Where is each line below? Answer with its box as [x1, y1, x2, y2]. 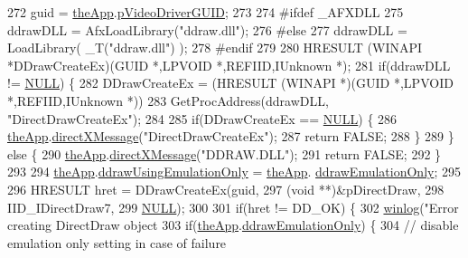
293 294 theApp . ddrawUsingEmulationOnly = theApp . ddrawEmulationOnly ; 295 [7, 162, 461, 181]
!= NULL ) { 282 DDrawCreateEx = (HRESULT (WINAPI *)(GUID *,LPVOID [7, 73, 454, 92]
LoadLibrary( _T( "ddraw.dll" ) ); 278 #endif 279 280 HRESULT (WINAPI [7, 38, 423, 57]
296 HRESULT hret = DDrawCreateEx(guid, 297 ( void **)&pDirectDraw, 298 [7, 179, 445, 198]
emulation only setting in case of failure [7, 233, 227, 252]
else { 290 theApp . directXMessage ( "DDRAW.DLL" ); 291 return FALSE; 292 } [7, 144, 442, 163]
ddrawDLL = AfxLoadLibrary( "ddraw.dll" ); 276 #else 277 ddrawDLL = [7, 20, 407, 39]
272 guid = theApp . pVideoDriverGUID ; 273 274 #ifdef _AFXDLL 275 [7, 3, 404, 21]
